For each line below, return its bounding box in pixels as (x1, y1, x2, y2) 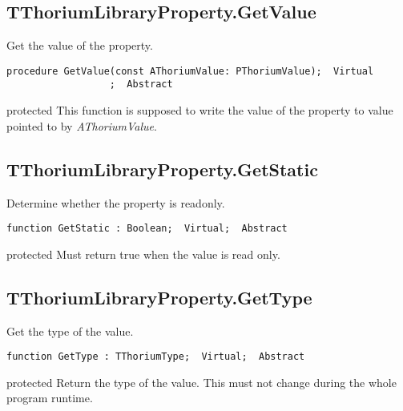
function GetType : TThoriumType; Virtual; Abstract (6, 351, 305, 363)
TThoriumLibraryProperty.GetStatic (6, 156, 318, 181)
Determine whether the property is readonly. (6, 194, 225, 211)
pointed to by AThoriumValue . (6, 117, 157, 134)
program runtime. (6, 389, 93, 406)
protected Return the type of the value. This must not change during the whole (6, 373, 397, 390)
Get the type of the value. (6, 322, 134, 339)
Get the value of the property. (6, 37, 153, 54)
